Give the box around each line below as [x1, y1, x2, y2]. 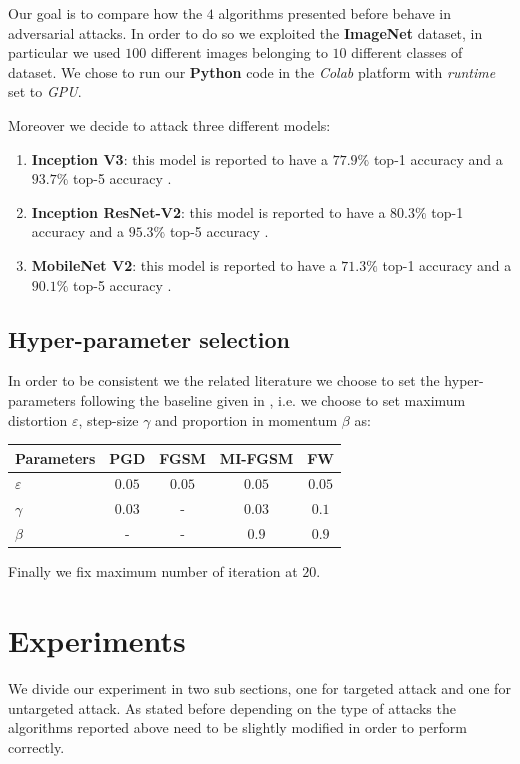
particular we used [8, 42, 121, 63]
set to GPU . [8, 81, 82, 102]
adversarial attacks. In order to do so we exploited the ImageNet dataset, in [8, 22, 483, 43]
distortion [8, 409, 68, 430]
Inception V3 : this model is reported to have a [31, 148, 329, 169]
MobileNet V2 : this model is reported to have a [31, 254, 337, 275]
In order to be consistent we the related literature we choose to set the [8, 370, 440, 391]
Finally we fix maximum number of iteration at [8, 561, 298, 582]
